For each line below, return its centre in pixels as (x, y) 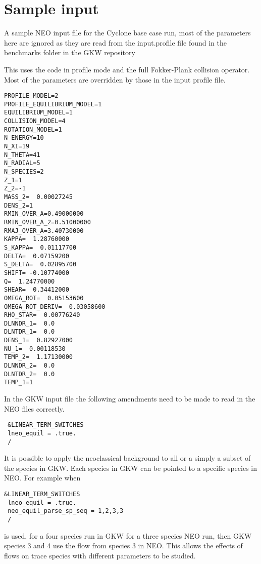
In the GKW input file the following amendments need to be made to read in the (130, 399)
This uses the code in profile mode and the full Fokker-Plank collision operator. (127, 69)
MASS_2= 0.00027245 (39, 197)
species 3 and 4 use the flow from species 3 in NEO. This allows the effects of (123, 546)
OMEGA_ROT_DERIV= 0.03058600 (55, 307)
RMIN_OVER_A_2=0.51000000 (47, 222)
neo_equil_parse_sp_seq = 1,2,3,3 (66, 511)
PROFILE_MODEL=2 (31, 96)
